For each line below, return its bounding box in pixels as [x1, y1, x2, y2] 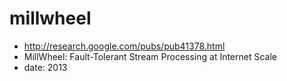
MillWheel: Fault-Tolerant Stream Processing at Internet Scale [23, 50, 278, 62]
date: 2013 [23, 61, 68, 73]
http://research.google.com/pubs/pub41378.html [23, 40, 226, 52]
